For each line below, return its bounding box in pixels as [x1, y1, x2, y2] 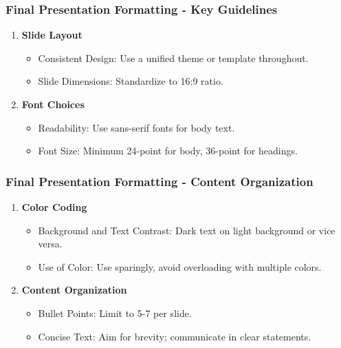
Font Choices [21, 97, 85, 111]
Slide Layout [21, 28, 82, 42]
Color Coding [21, 200, 87, 214]
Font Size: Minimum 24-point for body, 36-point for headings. [38, 143, 298, 158]
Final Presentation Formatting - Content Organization [5, 172, 313, 190]
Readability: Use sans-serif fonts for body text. [38, 120, 235, 134]
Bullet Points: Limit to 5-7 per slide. [38, 305, 192, 320]
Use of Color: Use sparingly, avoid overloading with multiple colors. [38, 259, 322, 274]
